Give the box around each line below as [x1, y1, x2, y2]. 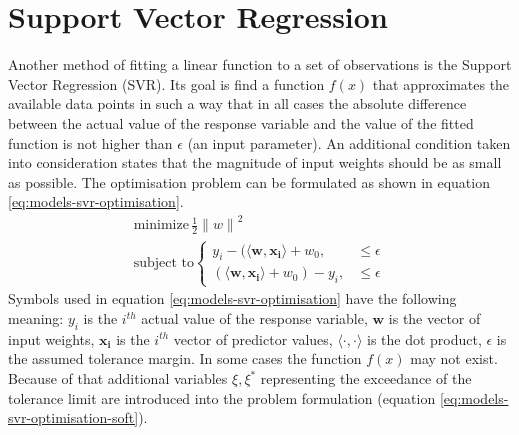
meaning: [8, 308, 64, 329]
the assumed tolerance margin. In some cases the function [8, 348, 362, 369]
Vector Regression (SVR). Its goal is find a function [8, 73, 325, 94]
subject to [133, 255, 195, 270]
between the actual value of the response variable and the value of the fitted [8, 112, 474, 133]
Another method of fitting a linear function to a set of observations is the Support [8, 54, 512, 75]
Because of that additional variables [8, 368, 228, 388]
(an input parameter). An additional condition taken [187, 132, 511, 153]
